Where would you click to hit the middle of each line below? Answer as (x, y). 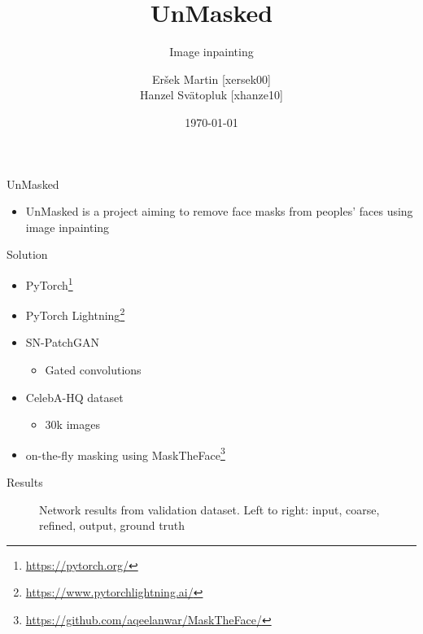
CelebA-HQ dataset (74, 397)
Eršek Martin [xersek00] (211, 79)
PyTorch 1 (49, 283)
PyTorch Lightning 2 (75, 314)
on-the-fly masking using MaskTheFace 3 (125, 453)
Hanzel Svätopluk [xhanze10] (211, 95)
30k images (72, 424)
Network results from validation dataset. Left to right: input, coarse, (209, 509)
